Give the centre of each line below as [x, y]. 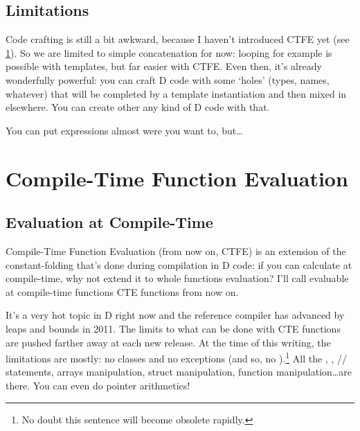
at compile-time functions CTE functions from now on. [122, 291]
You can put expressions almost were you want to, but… [124, 130]
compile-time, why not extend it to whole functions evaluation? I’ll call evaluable [177, 278]
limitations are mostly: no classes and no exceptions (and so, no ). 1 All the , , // [176, 357]
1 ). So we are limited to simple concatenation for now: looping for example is [169, 52]
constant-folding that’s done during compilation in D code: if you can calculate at [179, 264]
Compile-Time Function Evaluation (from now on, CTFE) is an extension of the [176, 250]
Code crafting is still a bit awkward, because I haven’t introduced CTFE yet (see [178, 39]
